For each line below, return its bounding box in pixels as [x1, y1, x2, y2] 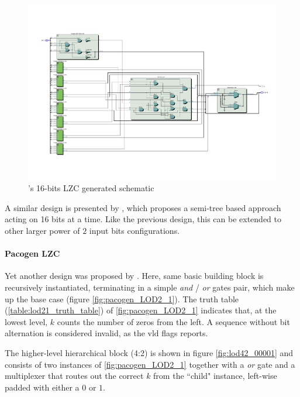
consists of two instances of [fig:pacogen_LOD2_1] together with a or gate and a [5, 358, 295, 370]
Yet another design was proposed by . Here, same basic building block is [5, 270, 264, 282]
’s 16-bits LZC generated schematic [28, 182, 154, 194]
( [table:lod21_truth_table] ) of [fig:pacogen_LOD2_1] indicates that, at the [5, 304, 277, 316]
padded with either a [5, 381, 80, 393]
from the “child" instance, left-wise [153, 370, 277, 382]
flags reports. [161, 327, 208, 339]
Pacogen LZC [5, 247, 60, 260]
